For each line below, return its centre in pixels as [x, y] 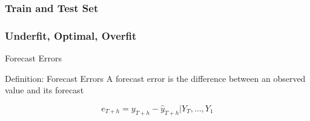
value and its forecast [45, 90]
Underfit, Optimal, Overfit [71, 35]
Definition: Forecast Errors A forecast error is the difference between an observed [155, 78]
